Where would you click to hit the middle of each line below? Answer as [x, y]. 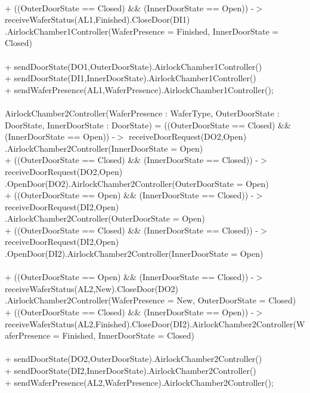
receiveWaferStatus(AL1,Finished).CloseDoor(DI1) [97, 19]
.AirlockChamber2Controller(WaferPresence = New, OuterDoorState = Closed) [151, 300]
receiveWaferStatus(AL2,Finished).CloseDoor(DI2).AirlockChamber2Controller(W [155, 323]
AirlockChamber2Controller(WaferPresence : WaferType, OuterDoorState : [142, 113]
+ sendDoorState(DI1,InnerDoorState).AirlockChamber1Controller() [131, 78]
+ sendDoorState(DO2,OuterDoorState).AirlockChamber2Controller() [134, 359]
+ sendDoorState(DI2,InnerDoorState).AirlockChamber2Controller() [131, 370]
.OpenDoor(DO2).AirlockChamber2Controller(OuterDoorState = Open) [137, 183]
